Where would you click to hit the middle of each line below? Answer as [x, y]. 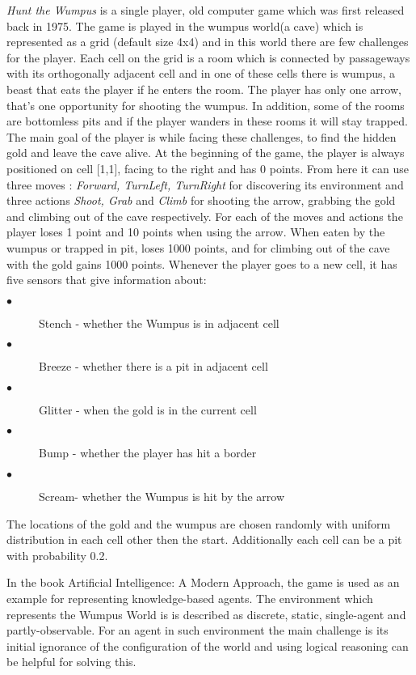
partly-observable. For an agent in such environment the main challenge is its [197, 630]
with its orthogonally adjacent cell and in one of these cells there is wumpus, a [201, 73]
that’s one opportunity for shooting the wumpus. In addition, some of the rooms [206, 105]
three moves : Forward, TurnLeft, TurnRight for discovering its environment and [205, 184]
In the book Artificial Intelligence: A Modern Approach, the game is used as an [203, 582]
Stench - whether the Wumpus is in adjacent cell [159, 323]
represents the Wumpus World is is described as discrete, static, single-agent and [206, 614]
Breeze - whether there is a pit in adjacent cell [153, 366]
